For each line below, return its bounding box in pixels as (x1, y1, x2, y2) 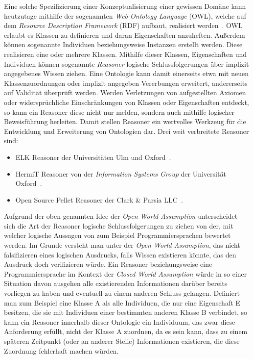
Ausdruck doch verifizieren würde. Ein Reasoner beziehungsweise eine (4, 259, 212, 269)
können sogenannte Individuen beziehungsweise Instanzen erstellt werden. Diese (4, 39, 243, 50)
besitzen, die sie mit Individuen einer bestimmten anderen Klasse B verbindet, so (4, 307, 247, 317)
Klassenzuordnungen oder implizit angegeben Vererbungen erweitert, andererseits (4, 77, 248, 88)
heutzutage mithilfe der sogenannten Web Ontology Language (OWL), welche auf (4, 10, 246, 21)
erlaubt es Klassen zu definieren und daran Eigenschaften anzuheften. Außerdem (4, 29, 245, 40)
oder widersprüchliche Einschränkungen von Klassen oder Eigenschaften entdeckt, (4, 97, 249, 107)
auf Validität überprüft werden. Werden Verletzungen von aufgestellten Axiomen (4, 87, 246, 98)
